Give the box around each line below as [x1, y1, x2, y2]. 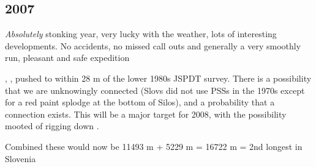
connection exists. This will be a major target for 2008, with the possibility [5, 107, 287, 120]
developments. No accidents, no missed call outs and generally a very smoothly [5, 39, 301, 52]
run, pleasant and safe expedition [5, 51, 130, 64]
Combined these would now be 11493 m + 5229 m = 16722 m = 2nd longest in [5, 140, 303, 152]
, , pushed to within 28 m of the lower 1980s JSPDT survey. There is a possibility [5, 71, 312, 84]
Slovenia [5, 152, 36, 165]
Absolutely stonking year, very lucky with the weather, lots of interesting [5, 27, 277, 40]
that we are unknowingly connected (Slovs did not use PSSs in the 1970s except [5, 83, 305, 96]
